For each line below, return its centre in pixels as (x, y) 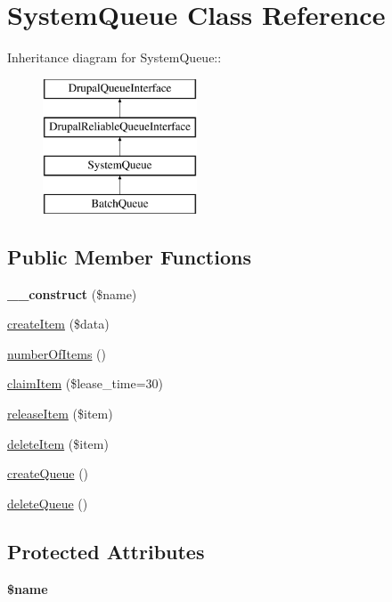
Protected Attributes (106, 551)
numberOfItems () (57, 353)
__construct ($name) (72, 293)
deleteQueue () (48, 503)
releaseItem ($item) (60, 414)
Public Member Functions (129, 256)
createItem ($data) (58, 324)
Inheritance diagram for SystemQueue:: (114, 57)
